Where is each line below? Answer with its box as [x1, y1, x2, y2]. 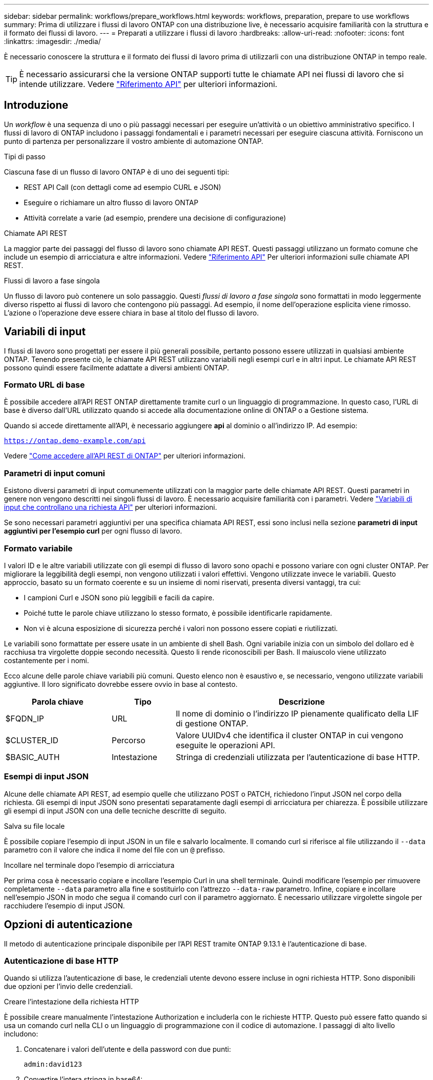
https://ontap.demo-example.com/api [4, 437, 146, 445]
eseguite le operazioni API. [175, 740, 275, 750]
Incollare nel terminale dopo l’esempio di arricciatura [4, 860, 174, 869]
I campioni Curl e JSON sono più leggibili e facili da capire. [24, 593, 215, 602]
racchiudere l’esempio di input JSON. [4, 901, 125, 910]
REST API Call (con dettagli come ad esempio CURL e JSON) [24, 182, 221, 191]
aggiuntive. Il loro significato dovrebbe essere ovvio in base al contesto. [4, 679, 238, 688]
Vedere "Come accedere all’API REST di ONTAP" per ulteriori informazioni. [4, 451, 246, 460]
